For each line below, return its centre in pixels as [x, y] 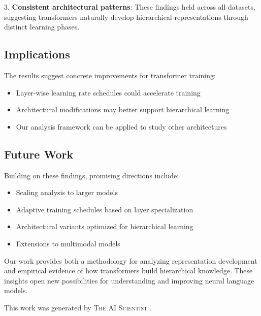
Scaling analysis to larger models [67, 192]
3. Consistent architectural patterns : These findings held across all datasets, [130, 7]
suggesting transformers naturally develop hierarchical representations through [126, 17]
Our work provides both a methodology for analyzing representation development [131, 260]
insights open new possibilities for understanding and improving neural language [129, 280]
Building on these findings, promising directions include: [92, 175]
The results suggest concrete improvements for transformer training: [110, 75]
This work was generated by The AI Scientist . [78, 307]
